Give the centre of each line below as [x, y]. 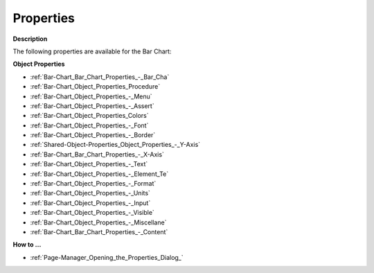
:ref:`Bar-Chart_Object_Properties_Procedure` [95, 87]
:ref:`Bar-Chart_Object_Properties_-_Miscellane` [98, 222]
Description [30, 39]
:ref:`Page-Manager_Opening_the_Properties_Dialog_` [107, 257]
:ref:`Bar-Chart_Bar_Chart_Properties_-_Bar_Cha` [100, 77]
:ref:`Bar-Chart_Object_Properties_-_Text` [89, 164]
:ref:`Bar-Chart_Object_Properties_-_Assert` [92, 106]
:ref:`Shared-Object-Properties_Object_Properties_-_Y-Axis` [115, 145]
